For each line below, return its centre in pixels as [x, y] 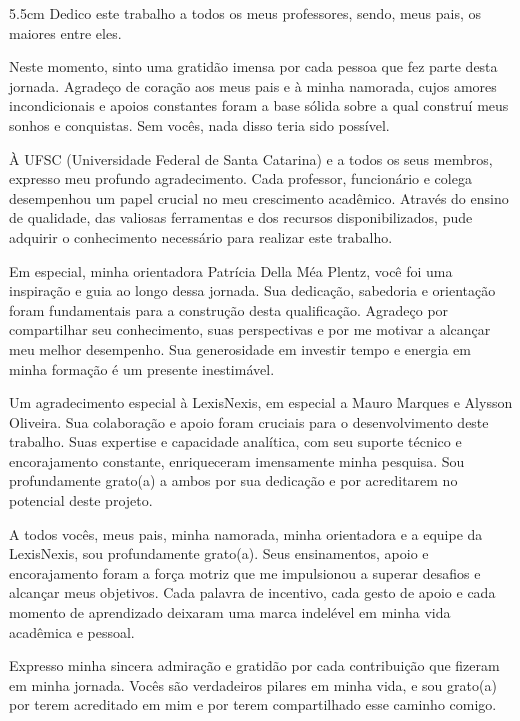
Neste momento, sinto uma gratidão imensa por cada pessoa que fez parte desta [253, 66]
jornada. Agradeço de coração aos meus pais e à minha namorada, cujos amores [253, 85]
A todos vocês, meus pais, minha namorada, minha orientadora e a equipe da [246, 533]
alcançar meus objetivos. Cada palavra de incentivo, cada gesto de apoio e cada [252, 592]
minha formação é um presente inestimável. [142, 368]
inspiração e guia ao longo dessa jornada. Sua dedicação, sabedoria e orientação [252, 290]
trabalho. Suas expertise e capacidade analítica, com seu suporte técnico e [235, 441]
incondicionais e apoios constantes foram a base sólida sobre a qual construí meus [259, 105]
